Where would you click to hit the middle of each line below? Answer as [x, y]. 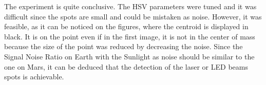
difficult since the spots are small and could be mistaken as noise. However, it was [133, 16]
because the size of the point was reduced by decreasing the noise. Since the [123, 46]
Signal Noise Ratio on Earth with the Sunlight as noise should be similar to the [129, 56]
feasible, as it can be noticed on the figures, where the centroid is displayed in [126, 26]
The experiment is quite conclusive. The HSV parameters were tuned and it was [130, 6]
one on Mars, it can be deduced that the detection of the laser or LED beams [126, 66]
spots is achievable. [34, 77]
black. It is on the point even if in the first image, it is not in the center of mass [130, 36]
